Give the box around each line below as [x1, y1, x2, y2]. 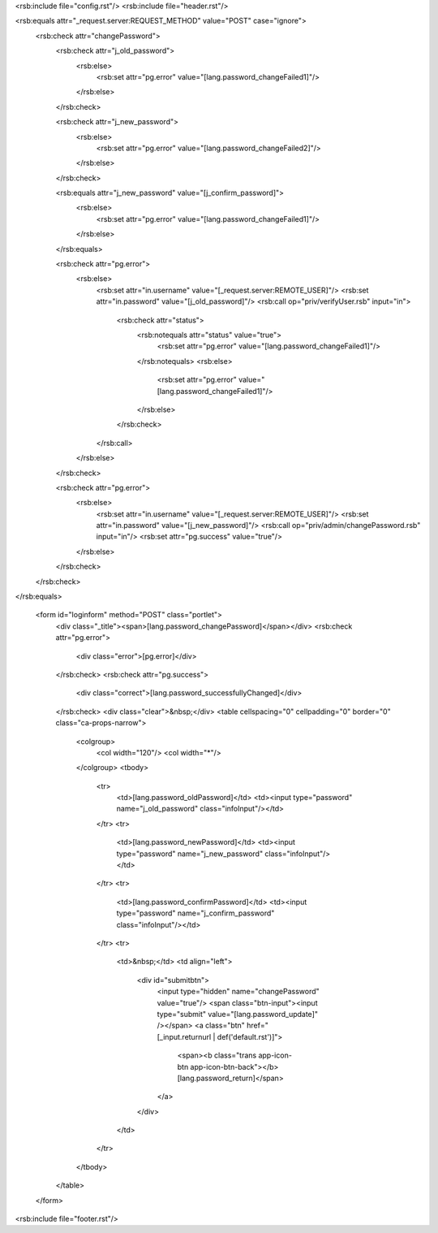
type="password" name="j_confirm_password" [116, 908, 275, 918]
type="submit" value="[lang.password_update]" [157, 1009, 319, 1019]
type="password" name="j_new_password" [116, 849, 264, 859]
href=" [246, 1020, 269, 1031]
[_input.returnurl [157, 1032, 212, 1041]
